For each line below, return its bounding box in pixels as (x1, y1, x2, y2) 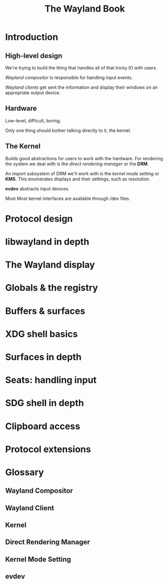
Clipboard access (5, 420, 81, 432)
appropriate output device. (5, 90, 61, 96)
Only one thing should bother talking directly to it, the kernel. (5, 127, 131, 134)
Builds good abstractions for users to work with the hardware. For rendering (5, 155, 163, 161)
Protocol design (5, 213, 73, 224)
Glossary (5, 467, 44, 478)
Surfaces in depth (5, 351, 82, 363)
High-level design (5, 51, 63, 60)
